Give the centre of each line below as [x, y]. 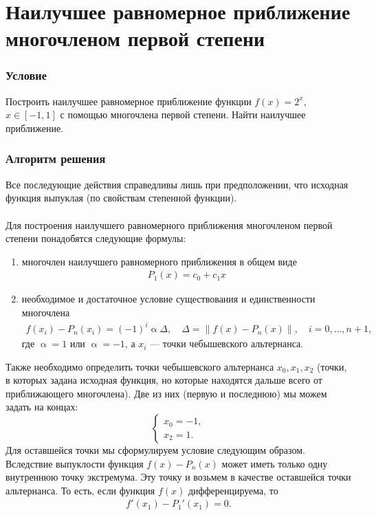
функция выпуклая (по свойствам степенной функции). [121, 198]
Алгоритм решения [56, 158]
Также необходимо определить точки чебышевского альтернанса [140, 366]
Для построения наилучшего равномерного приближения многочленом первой [169, 224]
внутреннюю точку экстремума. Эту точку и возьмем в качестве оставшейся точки [178, 477]
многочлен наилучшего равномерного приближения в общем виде [159, 261]
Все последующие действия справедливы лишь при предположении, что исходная [177, 184]
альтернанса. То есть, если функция [80, 490]
